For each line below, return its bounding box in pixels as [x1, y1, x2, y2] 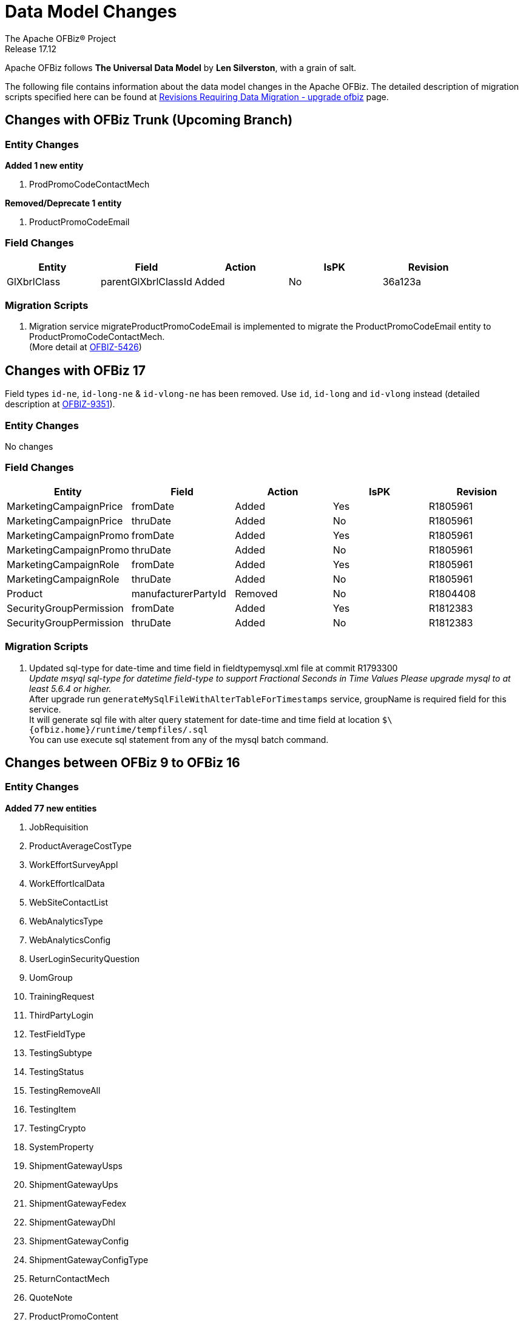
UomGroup [29, 972, 73, 983]
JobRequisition [29, 821, 89, 832]
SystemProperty [29, 1141, 94, 1152]
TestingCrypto [29, 1122, 86, 1133]
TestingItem [29, 1103, 76, 1114]
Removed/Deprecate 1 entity [5, 197, 122, 208]
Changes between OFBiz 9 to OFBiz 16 [5, 754, 240, 770]
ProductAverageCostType [29, 840, 132, 851]
